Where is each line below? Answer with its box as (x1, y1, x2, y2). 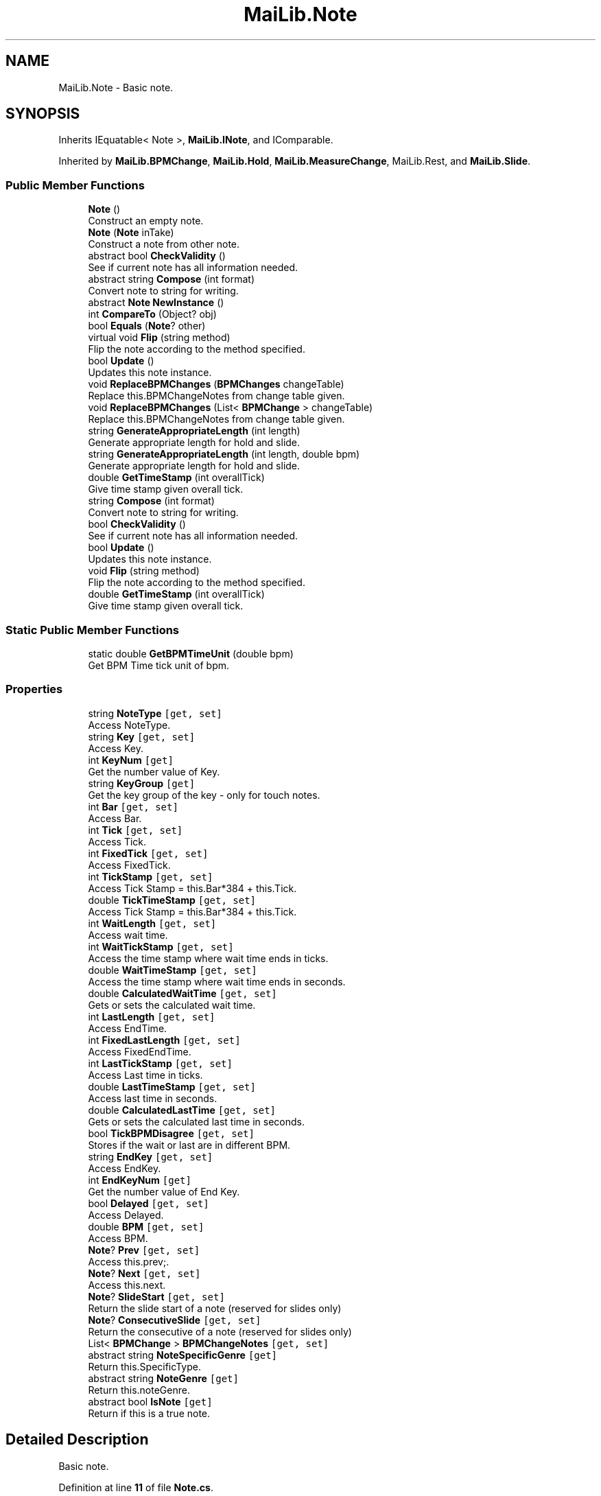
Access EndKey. (88, 1162, 161, 1174)
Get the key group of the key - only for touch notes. (88, 788, 320, 801)
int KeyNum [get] (88, 753, 174, 766)
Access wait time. (88, 928, 168, 941)
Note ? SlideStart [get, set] (88, 1290, 225, 1302)
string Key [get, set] (88, 730, 196, 743)
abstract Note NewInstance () (88, 296, 224, 309)
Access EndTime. (88, 1022, 167, 1034)
